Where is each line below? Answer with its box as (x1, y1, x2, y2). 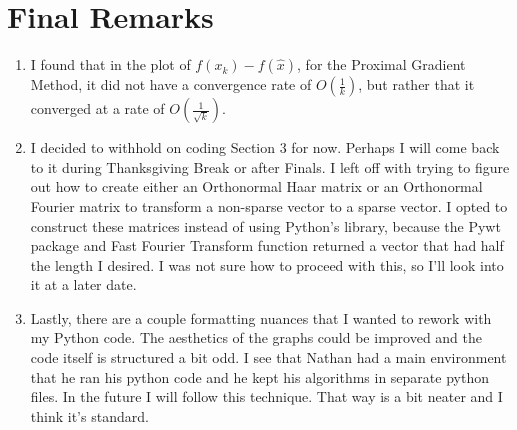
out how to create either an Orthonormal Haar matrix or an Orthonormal (30, 176, 483, 197)
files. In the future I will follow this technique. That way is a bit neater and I (30, 386, 503, 407)
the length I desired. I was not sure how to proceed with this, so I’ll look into (30, 254, 504, 275)
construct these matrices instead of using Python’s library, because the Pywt (30, 215, 501, 236)
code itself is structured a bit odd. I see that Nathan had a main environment (30, 347, 507, 368)
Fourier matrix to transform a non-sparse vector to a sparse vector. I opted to (30, 195, 508, 216)
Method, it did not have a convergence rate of (30, 74, 312, 95)
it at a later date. (30, 274, 137, 295)
